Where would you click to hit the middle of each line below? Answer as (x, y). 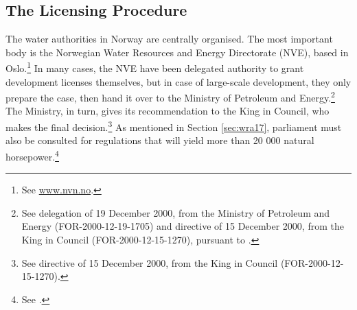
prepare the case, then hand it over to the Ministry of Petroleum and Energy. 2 (170, 96)
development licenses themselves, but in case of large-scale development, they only (178, 81)
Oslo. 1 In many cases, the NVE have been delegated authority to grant (155, 67)
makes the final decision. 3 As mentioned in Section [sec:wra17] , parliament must (174, 126)
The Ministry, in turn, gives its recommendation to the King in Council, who (168, 111)
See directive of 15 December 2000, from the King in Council (150, 262)
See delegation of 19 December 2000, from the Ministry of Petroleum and (176, 212)
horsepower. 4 (32, 155)
